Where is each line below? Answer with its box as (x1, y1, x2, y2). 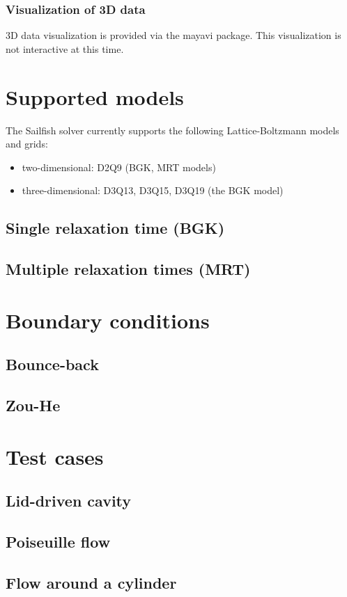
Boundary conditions (6, 305, 210, 334)
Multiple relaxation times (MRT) (6, 258, 251, 280)
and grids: (6, 136, 48, 151)
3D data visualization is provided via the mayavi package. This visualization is (6, 28, 341, 42)
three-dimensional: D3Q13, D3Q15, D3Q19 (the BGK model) (22, 183, 284, 198)
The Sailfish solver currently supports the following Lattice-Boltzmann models (6, 122, 339, 137)
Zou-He (6, 395, 61, 416)
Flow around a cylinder (6, 571, 177, 593)
